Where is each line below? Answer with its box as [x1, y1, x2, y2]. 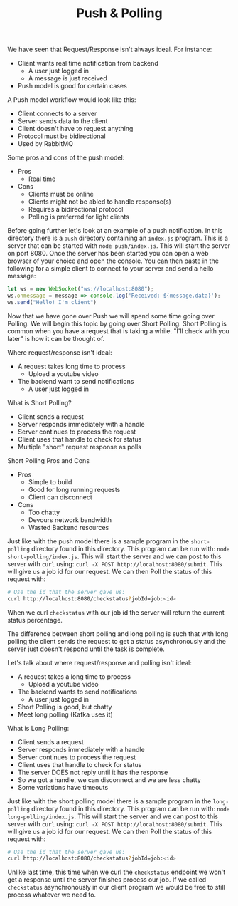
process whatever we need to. [7, 890, 97, 899]
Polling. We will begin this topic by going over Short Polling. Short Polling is [7, 319, 227, 328]
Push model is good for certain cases [17, 82, 128, 90]
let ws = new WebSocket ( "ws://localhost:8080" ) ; [7, 286, 154, 293]
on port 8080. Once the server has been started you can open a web [7, 249, 209, 258]
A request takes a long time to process [17, 672, 131, 681]
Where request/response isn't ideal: [7, 348, 112, 357]
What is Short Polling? [7, 398, 72, 407]
